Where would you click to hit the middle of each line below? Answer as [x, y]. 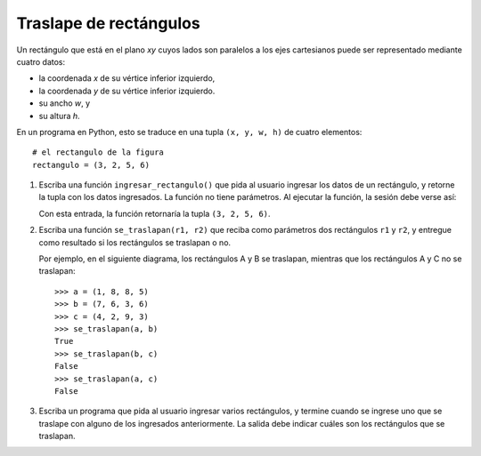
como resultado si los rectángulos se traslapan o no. [135, 242]
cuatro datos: [41, 61]
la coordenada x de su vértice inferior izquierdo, [127, 78]
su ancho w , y [65, 103]
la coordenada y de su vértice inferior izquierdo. [127, 91]
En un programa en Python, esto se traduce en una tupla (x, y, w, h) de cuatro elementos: [189, 132]
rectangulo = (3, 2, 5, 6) [91, 165]
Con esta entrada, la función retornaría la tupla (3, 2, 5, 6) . [155, 213]
